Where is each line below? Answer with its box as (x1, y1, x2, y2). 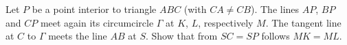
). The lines (250, 2, 300, 16)
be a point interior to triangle (32, 2, 157, 16)
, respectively (198, 15, 254, 29)
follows (261, 29, 290, 43)
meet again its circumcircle (40, 15, 154, 29)
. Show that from (145, 29, 218, 43)
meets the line (48, 29, 107, 43)
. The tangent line (265, 15, 342, 29)
